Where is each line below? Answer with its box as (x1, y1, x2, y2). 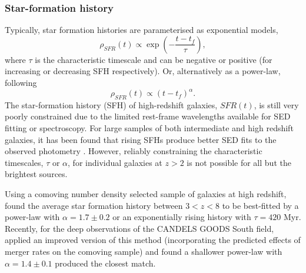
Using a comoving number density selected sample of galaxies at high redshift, (5, 188, 287, 200)
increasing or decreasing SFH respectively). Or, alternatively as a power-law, (5, 65, 281, 77)
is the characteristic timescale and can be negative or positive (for (35, 53, 272, 65)
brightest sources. (5, 168, 68, 180)
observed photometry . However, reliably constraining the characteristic (5, 145, 262, 157)
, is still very (254, 98, 299, 111)
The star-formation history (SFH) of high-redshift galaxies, (5, 98, 218, 111)
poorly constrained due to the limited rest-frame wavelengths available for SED (5, 110, 291, 122)
